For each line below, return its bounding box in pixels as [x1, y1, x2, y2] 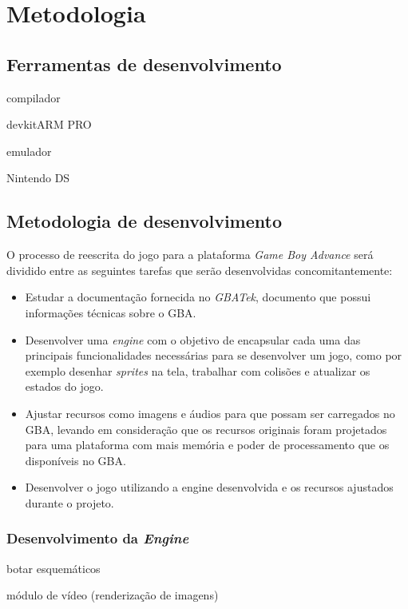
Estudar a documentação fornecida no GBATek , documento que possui [25, 289, 371, 305]
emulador [6, 142, 52, 159]
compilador [6, 89, 61, 105]
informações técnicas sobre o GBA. [25, 304, 196, 320]
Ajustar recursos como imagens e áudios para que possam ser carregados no [25, 404, 395, 421]
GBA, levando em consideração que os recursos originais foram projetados [25, 420, 387, 437]
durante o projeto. [25, 494, 114, 511]
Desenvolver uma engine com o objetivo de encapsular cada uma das [25, 331, 361, 348]
